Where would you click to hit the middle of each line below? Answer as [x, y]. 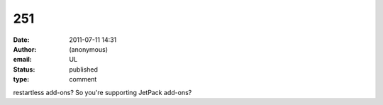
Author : [25, 49]
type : [21, 79]
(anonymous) [89, 49]
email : [22, 60]
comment [83, 79]
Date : [21, 40]
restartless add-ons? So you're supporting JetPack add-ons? [102, 92]
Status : [24, 69]
